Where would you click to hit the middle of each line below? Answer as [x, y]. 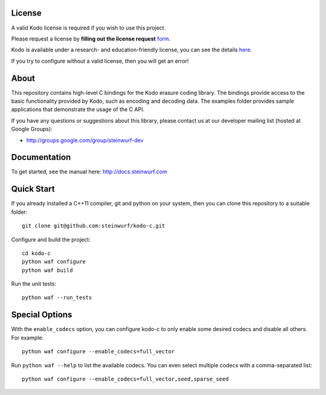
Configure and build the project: [51, 239]
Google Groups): [32, 129]
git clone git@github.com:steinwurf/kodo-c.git [94, 226]
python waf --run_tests [57, 298]
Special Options [42, 315]
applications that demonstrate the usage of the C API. [78, 109]
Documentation [41, 157]
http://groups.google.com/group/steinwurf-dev [85, 140]
